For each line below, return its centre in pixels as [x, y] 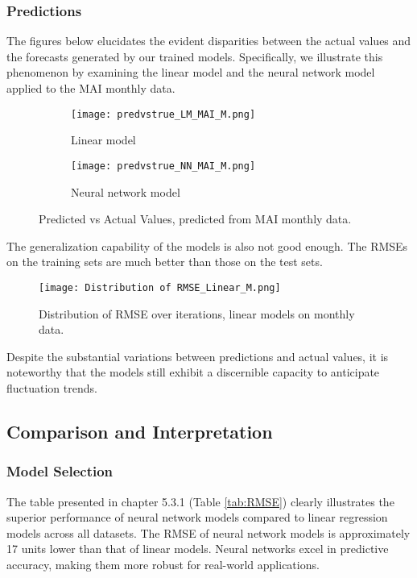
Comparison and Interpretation [140, 431]
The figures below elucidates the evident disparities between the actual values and [209, 41]
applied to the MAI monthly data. [91, 88]
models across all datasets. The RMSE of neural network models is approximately [208, 532]
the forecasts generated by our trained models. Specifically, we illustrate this [195, 56]
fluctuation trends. [52, 387]
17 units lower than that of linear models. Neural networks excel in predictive [198, 549]
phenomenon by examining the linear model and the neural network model [191, 72]
